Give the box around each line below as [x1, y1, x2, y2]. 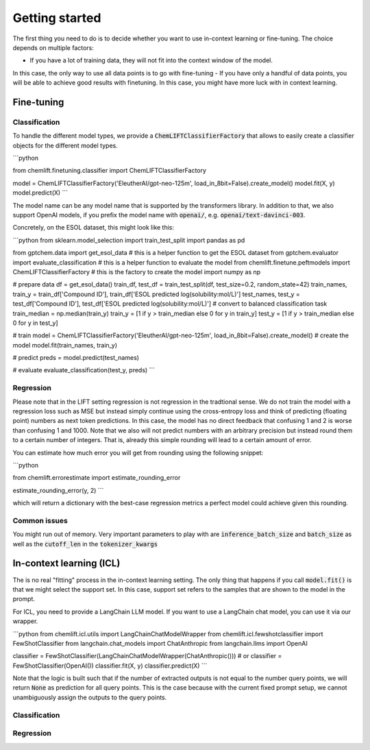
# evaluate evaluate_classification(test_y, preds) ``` [12, 366, 156, 374]
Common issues [12, 516, 68, 525]
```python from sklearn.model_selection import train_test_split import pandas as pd [12, 236, 245, 244]
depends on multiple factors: [12, 43, 94, 51]
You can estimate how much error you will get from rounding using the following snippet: [12, 448, 264, 457]
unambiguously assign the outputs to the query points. [12, 693, 167, 701]
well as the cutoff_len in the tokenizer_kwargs [12, 540, 158, 548]
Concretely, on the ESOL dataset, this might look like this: [12, 223, 175, 232]
